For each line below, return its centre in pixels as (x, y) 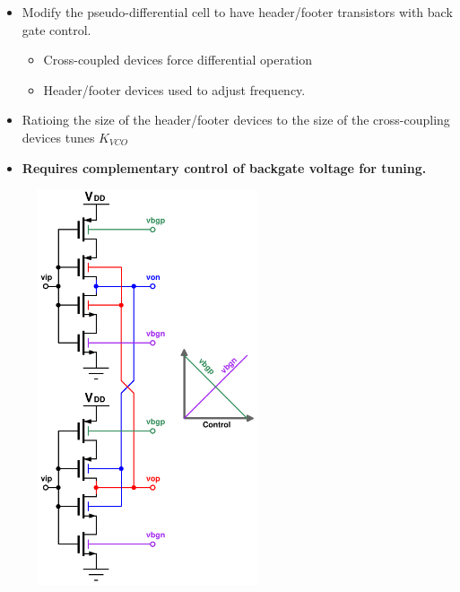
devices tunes (58, 137)
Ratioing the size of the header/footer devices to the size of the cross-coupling (236, 120)
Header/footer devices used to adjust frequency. (174, 89)
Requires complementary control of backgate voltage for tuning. (224, 167)
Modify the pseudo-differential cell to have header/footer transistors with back (237, 12)
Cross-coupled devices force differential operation (178, 60)
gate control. (56, 29)
